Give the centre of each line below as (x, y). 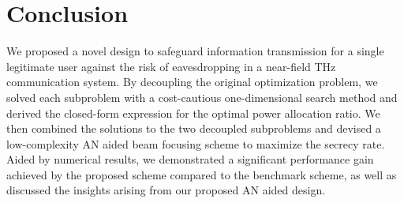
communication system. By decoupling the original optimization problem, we (192, 82)
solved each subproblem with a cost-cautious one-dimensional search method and (202, 97)
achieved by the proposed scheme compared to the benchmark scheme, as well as (202, 174)
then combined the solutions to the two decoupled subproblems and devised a (194, 128)
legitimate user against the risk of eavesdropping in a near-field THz (171, 66)
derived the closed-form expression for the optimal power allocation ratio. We (193, 113)
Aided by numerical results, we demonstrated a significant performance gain (190, 159)
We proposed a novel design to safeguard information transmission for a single (195, 51)
